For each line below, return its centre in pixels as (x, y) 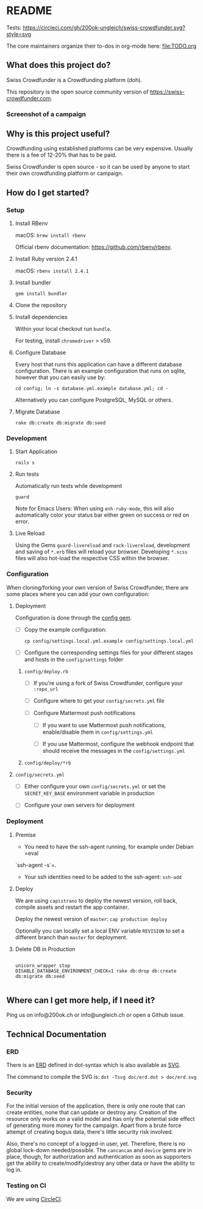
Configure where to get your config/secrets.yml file (99, 700)
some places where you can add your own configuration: (78, 594)
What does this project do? (59, 65)
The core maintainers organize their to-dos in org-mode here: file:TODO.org (101, 46)
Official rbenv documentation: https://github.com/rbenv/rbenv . (94, 247)
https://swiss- (167, 92)
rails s (25, 463)
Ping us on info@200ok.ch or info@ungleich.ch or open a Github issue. (95, 1015)
